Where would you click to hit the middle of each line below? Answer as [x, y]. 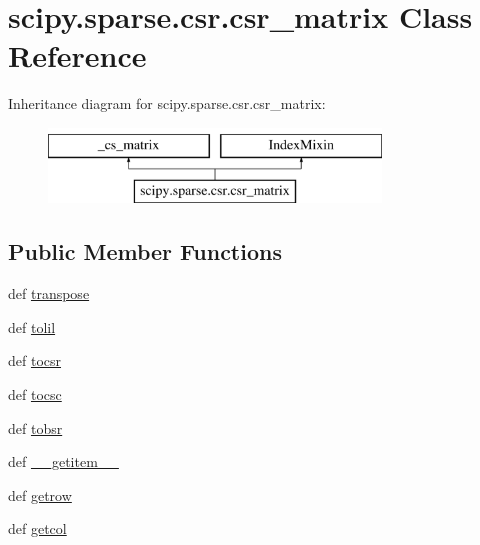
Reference [77, 55]
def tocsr [35, 360]
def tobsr [35, 427]
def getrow [40, 494]
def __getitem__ [63, 461]
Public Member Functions [145, 251]
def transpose [49, 293]
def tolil [32, 326]
